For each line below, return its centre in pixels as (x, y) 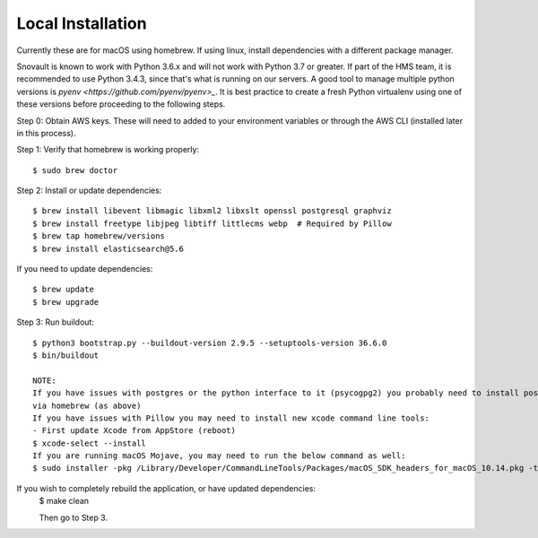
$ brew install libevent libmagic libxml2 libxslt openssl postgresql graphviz (212, 211)
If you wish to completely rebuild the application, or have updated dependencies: (166, 488)
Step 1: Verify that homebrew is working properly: (108, 150)
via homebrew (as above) (87, 405)
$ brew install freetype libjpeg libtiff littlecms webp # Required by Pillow (212, 223)
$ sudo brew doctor (75, 170)
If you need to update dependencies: (85, 269)
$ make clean (64, 501)
